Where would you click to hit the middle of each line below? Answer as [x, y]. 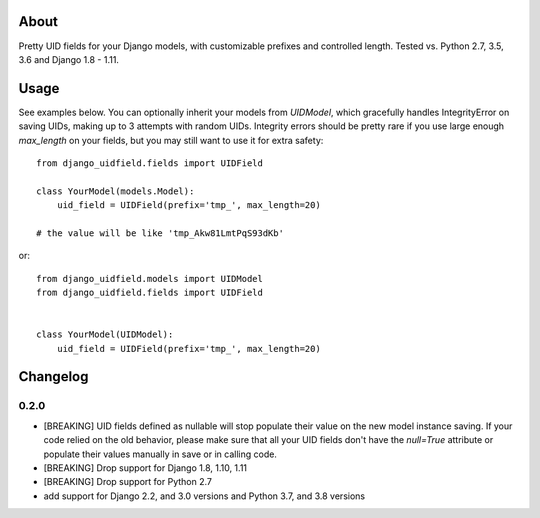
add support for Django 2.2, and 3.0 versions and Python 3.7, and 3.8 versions [204, 496]
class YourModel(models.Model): [115, 191]
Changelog [53, 376]
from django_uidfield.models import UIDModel [150, 278]
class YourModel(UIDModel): [105, 334]
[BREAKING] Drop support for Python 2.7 [127, 482]
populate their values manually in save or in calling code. [160, 454]
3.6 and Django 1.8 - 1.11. [69, 59]
